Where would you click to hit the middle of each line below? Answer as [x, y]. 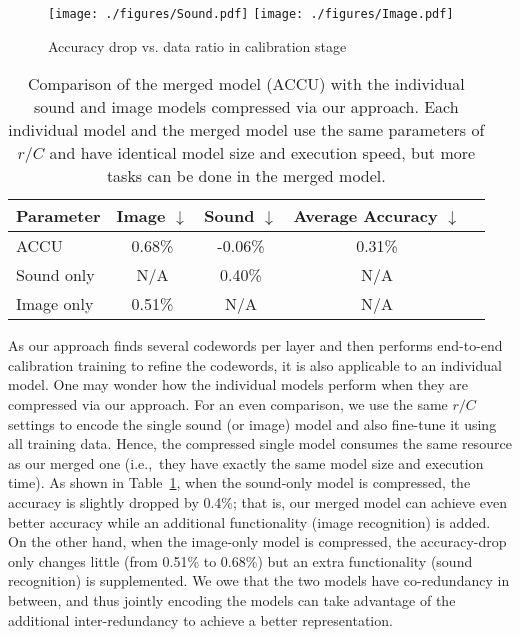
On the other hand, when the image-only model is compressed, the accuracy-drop [257, 541]
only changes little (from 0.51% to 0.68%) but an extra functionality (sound [240, 560]
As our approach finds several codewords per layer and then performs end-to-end [255, 345]
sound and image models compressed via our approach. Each [246, 107]
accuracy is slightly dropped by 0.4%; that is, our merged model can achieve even [257, 502]
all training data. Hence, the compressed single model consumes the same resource [260, 443]
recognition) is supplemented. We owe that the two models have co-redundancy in [259, 580]
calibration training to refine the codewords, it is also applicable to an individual [255, 364]
